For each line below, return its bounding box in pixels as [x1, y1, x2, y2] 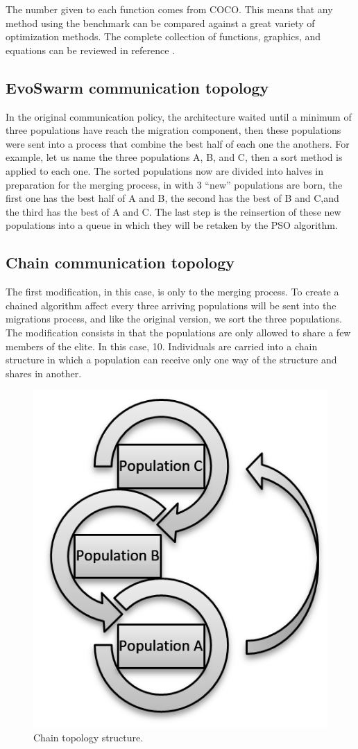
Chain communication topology [6, 252, 235, 273]
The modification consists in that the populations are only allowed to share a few [6, 325, 351, 339]
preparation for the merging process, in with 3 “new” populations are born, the [6, 177, 343, 191]
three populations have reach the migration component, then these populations [6, 123, 341, 137]
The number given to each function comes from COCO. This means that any [6, 2, 333, 16]
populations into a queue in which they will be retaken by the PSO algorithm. [6, 218, 338, 232]
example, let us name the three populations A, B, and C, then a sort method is [6, 150, 343, 164]
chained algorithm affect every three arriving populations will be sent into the [6, 298, 336, 312]
